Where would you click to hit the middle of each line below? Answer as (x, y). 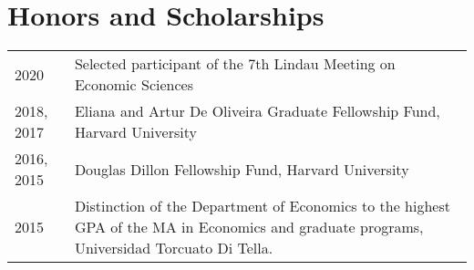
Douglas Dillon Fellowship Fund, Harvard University (242, 169)
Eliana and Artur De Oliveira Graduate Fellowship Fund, (257, 111)
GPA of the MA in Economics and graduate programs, (249, 227)
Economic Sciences (134, 85)
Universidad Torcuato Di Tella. (174, 248)
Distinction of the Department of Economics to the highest (262, 206)
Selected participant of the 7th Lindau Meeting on (235, 64)
